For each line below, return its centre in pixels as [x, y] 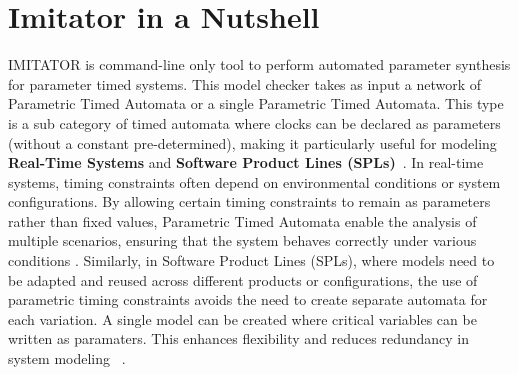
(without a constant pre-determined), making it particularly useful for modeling [252, 142]
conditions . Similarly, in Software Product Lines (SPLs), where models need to [251, 260]
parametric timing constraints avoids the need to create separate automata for [248, 299]
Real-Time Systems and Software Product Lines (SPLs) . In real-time [246, 162]
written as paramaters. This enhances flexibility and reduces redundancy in [239, 338]
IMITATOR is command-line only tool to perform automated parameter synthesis [259, 64]
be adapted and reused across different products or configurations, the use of [243, 279]
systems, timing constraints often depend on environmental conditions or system [254, 181]
